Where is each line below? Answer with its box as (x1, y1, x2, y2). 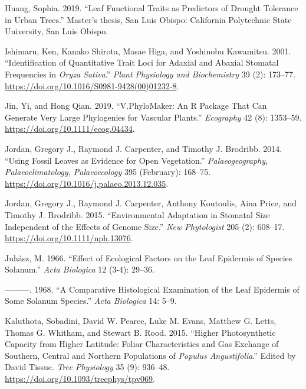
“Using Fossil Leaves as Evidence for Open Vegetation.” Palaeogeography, (5, 154, 268, 166)
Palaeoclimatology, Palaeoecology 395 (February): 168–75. (5, 166, 211, 178)
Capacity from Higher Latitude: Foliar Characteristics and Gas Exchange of (5, 338, 279, 350)
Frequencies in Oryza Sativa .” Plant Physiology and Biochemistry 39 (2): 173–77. (5, 67, 295, 80)
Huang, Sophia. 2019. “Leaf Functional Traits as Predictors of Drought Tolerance (5, 2, 298, 14)
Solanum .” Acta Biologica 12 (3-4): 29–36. (5, 263, 154, 275)
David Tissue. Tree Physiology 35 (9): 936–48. (5, 361, 170, 373)
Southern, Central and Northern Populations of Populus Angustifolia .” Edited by (5, 349, 296, 361)
